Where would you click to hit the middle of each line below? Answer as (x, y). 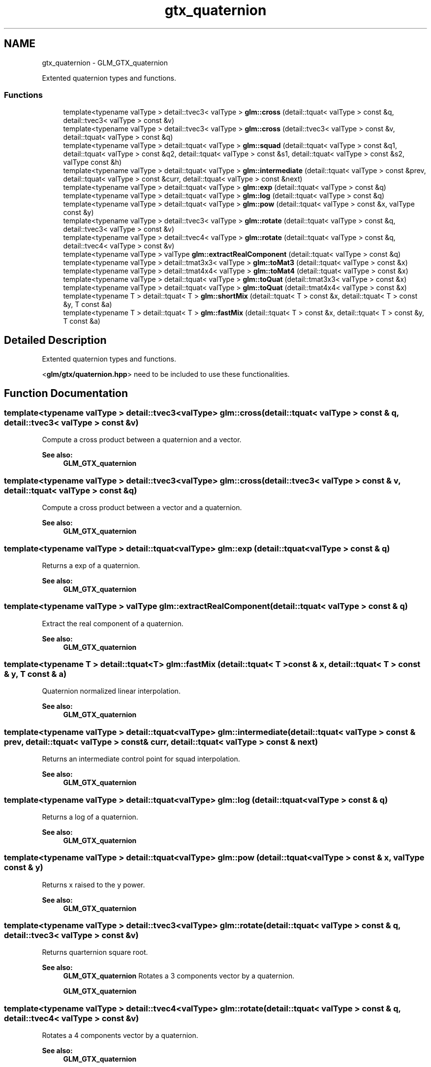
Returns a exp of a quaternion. (91, 565)
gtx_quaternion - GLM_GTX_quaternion (105, 62)
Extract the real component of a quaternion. (113, 623)
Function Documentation (66, 393)
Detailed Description (55, 340)
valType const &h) (92, 162)
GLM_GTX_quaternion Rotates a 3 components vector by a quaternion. (179, 976)
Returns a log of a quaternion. (90, 817)
